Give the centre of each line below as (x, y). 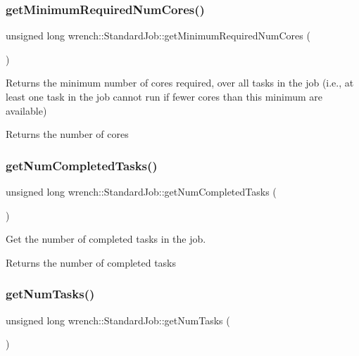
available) (26, 110)
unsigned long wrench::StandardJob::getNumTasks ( (118, 320)
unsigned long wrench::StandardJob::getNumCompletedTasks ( (141, 191)
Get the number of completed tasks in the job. (106, 239)
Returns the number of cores (67, 134)
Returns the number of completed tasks (91, 262)
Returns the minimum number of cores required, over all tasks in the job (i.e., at (180, 83)
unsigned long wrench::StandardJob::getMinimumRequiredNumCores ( (158, 36)
